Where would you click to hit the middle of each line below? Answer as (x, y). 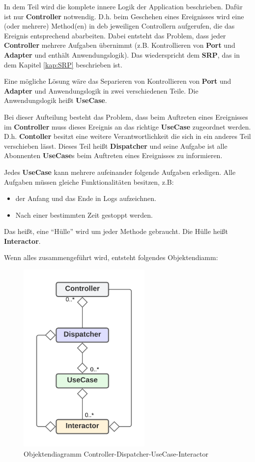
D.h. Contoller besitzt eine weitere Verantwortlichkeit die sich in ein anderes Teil (127, 136)
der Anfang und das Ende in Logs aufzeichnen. (86, 198)
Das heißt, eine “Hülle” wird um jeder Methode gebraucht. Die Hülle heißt (116, 231)
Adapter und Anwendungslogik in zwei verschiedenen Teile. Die (101, 90)
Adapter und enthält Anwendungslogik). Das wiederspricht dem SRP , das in (122, 54)
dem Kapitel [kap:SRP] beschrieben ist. (63, 64)
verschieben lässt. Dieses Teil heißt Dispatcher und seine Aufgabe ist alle (116, 146)
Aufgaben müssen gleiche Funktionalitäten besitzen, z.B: (89, 181)
